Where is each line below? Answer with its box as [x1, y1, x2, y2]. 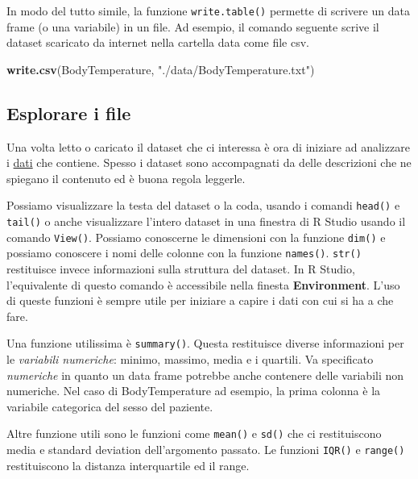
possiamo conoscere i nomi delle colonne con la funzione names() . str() [6, 244, 362, 261]
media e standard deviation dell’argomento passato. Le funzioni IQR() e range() [6, 441, 405, 458]
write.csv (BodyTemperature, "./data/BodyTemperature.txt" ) [6, 60, 315, 77]
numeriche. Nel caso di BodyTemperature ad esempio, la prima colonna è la [6, 382, 381, 399]
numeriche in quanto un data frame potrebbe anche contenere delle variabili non [6, 366, 404, 383]
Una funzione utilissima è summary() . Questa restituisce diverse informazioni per [6, 335, 404, 352]
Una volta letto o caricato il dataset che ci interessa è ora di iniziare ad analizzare [6, 138, 410, 155]
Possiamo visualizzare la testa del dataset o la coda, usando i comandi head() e [6, 197, 400, 214]
